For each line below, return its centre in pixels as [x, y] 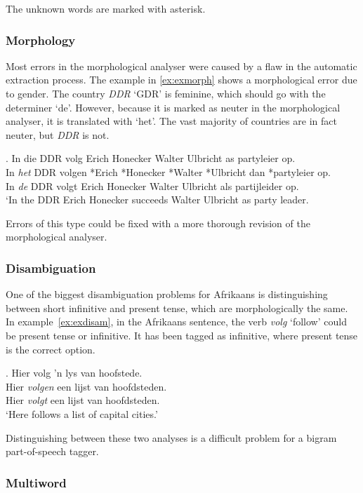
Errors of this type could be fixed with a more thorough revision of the [158, 223]
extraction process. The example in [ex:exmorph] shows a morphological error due [181, 80]
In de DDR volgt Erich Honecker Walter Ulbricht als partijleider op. [152, 185]
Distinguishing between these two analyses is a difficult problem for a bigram [171, 437]
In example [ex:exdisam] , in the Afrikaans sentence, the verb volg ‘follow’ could [176, 322]
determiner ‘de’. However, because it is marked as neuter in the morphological [173, 107]
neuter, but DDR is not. [58, 134]
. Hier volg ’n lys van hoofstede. [74, 373]
